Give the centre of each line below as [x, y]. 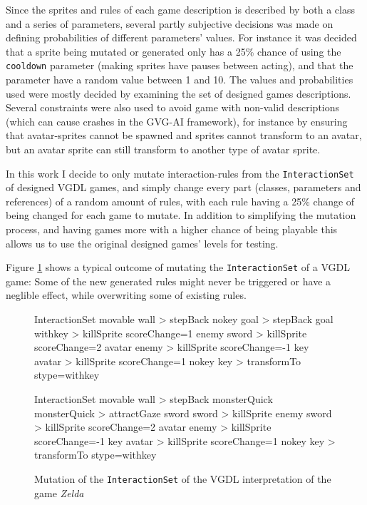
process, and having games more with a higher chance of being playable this [172, 229]
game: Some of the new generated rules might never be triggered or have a [169, 281]
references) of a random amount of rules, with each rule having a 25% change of [180, 201]
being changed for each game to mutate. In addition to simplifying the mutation [181, 215]
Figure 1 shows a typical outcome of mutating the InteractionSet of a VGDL [178, 267]
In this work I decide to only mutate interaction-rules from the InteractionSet [180, 173]
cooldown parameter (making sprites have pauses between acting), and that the [180, 65]
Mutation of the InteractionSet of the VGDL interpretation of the [183, 479]
